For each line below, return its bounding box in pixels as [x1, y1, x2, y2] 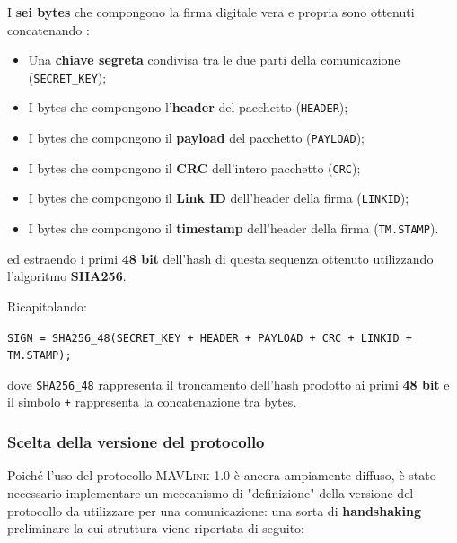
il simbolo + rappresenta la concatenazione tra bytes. [7, 392, 297, 411]
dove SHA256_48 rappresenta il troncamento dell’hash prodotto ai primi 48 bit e [7, 374, 450, 393]
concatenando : [7, 20, 90, 39]
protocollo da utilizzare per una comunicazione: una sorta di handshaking [7, 501, 421, 520]
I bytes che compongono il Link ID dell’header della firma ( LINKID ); [28, 188, 409, 207]
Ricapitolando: [7, 296, 87, 315]
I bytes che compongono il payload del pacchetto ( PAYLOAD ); [28, 128, 365, 147]
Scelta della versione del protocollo [7, 431, 265, 453]
